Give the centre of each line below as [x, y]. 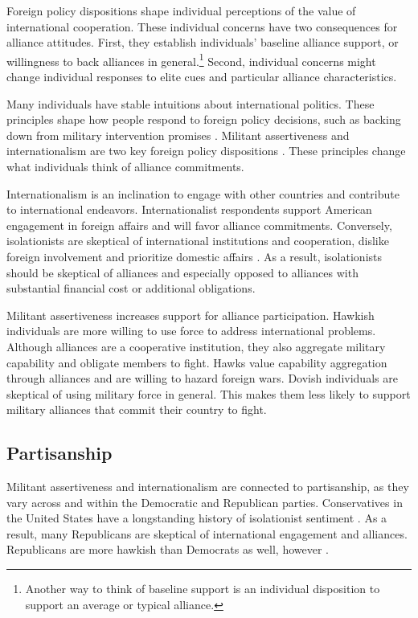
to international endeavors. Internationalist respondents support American [189, 209]
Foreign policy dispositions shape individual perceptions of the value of [181, 10]
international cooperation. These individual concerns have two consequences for [202, 26]
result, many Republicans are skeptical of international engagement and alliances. [207, 533]
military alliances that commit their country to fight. [137, 409]
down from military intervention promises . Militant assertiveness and [178, 135]
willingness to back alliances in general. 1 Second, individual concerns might [191, 59]
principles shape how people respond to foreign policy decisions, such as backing [204, 119]
